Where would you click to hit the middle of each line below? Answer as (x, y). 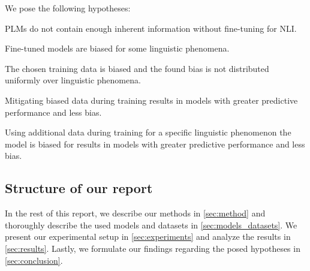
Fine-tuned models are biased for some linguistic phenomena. (117, 48)
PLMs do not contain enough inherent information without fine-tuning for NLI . (151, 28)
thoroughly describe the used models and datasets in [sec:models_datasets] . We (151, 225)
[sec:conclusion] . (34, 260)
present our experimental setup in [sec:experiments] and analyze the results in (148, 237)
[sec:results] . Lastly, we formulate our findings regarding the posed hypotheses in (153, 248)
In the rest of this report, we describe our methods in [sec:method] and (135, 213)
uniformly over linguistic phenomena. (73, 80)
